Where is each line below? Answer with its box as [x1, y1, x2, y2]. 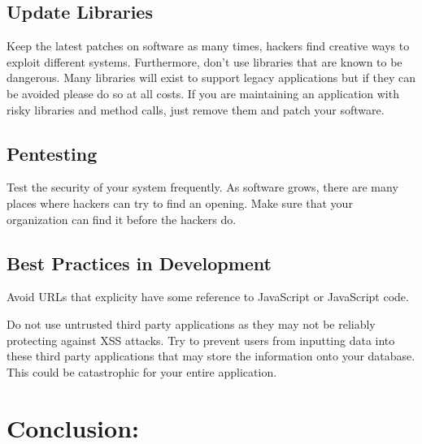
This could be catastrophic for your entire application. [7, 363, 277, 380]
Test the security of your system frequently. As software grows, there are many [7, 179, 398, 196]
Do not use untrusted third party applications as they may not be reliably [7, 315, 376, 332]
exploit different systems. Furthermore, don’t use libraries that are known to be [7, 53, 402, 70]
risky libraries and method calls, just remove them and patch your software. [7, 101, 385, 118]
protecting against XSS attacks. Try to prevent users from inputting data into [7, 331, 395, 348]
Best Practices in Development [7, 250, 272, 275]
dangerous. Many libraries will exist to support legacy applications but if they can [7, 69, 416, 86]
